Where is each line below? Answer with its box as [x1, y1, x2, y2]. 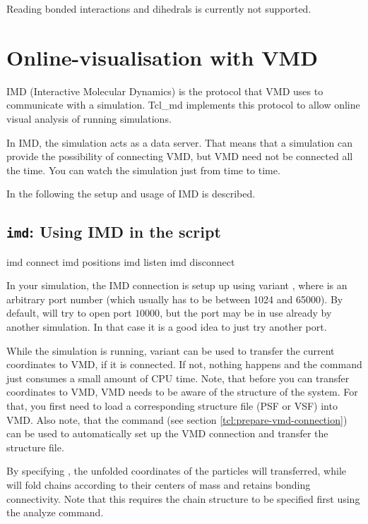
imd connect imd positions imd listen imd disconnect [6, 254, 235, 269]
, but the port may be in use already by [160, 305, 332, 320]
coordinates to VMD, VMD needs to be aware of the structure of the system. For [6, 384, 358, 399]
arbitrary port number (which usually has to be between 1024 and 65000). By [6, 291, 343, 306]
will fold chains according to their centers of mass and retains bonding [6, 477, 311, 492]
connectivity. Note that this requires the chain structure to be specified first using [6, 491, 360, 506]
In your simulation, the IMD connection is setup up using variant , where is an [6, 278, 348, 293]
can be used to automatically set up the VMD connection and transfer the [6, 426, 328, 441]
